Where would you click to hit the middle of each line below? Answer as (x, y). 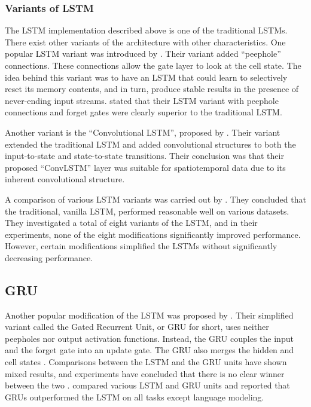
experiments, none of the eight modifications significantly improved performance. (153, 234)
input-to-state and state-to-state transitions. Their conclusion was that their (144, 156)
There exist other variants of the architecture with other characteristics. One (145, 42)
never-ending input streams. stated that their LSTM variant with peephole (142, 100)
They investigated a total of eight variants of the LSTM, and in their (131, 223)
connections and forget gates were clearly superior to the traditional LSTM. (144, 112)
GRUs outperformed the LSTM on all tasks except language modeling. (135, 397)
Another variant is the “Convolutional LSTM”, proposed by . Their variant (143, 132)
